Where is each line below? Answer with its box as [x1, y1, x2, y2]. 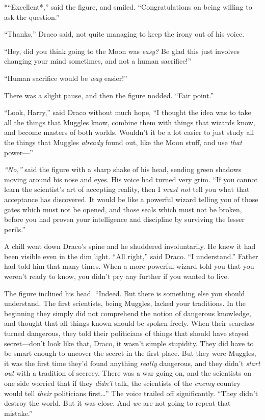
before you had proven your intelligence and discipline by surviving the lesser [4, 214, 245, 225]
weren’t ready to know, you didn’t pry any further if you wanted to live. [4, 271, 229, 282]
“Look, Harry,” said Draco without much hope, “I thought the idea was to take [4, 107, 251, 118]
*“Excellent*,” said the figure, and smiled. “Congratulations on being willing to [4, 2, 252, 12]
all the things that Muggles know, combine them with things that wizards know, [4, 117, 255, 127]
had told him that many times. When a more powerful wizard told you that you [4, 261, 254, 271]
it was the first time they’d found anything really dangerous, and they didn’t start [4, 357, 260, 368]
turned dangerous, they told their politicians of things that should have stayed [4, 328, 249, 339]
